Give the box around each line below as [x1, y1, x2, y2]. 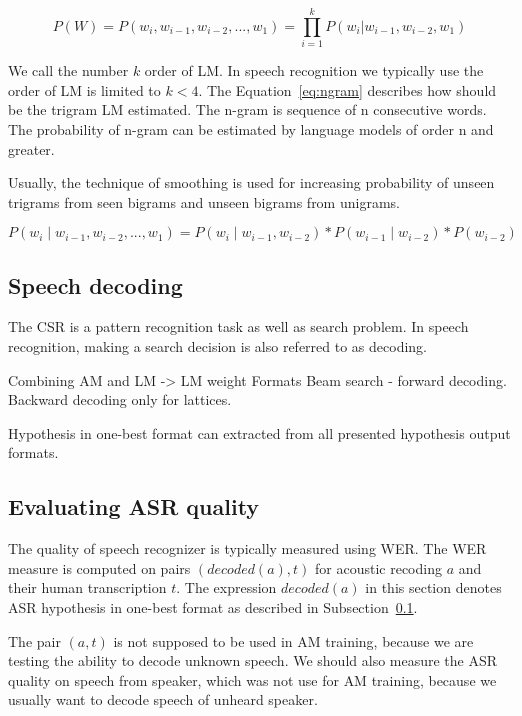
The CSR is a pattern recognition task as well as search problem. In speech [8, 316, 469, 337]
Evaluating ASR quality [8, 491, 260, 522]
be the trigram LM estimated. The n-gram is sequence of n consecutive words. [8, 99, 487, 120]
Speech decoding [8, 269, 183, 300]
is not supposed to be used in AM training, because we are [113, 630, 474, 651]
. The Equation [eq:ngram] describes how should [198, 79, 497, 100]
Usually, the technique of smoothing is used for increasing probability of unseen [8, 172, 495, 193]
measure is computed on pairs [8, 557, 191, 578]
